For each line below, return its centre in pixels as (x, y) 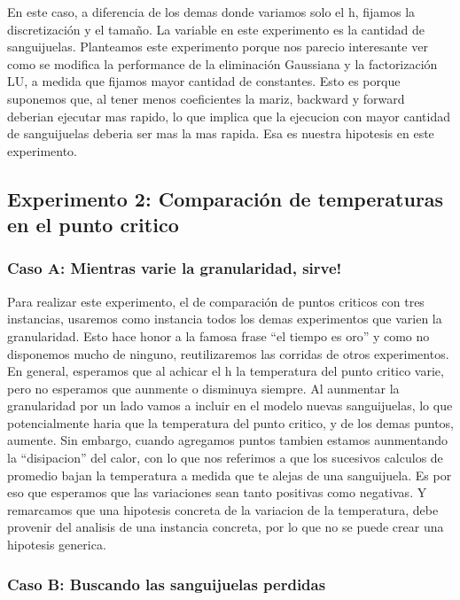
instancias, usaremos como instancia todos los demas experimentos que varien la (225, 319)
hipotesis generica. (57, 545)
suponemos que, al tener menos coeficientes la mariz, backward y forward (206, 98)
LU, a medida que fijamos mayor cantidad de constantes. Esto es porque (204, 81)
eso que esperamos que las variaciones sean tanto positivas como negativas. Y (217, 492)
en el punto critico (93, 225)
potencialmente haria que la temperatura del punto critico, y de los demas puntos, (230, 422)
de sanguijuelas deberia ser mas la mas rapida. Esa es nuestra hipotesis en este (221, 133)
